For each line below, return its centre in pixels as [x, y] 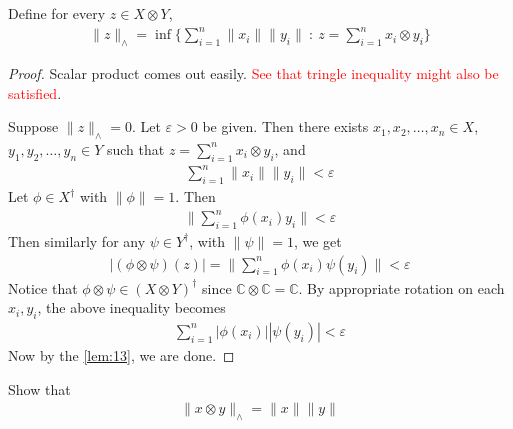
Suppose [33, 126]
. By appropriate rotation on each [401, 287]
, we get [317, 240]
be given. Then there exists [285, 126]
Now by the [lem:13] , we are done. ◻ [121, 355]
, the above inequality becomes [131, 307]
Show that [39, 388]
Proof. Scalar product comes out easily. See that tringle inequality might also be [253, 72]
